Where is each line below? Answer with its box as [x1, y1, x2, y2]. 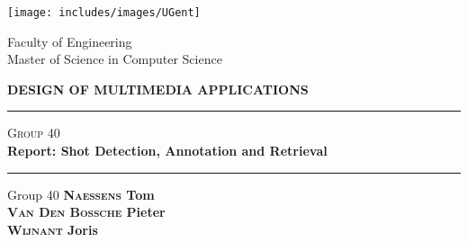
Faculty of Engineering [7, 31, 132, 50]
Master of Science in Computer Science [7, 49, 222, 68]
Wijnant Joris [7, 220, 98, 238]
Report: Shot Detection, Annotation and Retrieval [7, 141, 328, 160]
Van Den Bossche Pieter [7, 202, 166, 221]
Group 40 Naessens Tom [7, 184, 155, 203]
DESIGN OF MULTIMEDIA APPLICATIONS [7, 79, 309, 98]
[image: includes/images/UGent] [7, 6, 201, 19]
